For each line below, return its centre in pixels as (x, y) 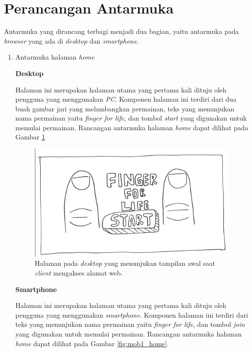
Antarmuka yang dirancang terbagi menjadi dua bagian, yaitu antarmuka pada (121, 31)
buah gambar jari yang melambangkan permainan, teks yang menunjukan (125, 108)
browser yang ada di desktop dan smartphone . (71, 40)
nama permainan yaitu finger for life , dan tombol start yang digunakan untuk (131, 118)
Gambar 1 (30, 137)
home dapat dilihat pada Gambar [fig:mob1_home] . (92, 343)
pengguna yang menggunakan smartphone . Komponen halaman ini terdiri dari (132, 314)
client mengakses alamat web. (79, 273)
